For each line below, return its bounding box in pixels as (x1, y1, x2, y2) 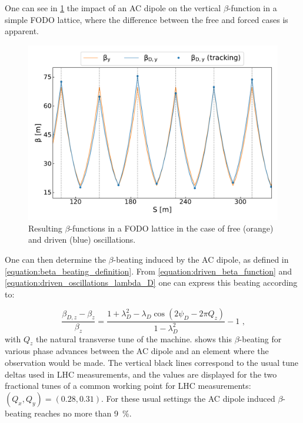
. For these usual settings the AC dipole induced (101, 392, 275, 404)
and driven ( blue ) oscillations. (28, 233, 136, 246)
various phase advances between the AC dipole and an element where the (5, 345, 269, 357)
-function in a (228, 2, 277, 14)
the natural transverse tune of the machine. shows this (35, 332, 232, 345)
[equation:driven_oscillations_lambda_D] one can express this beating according (5, 276, 298, 289)
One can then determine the (5, 253, 106, 266)
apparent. (5, 25, 39, 37)
